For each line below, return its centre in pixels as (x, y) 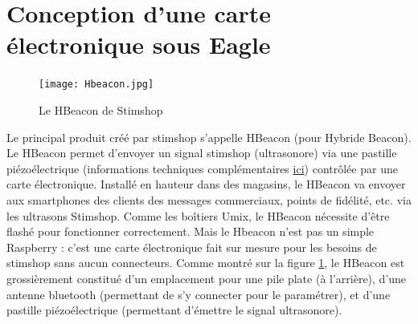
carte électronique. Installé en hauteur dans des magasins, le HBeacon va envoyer (206, 184)
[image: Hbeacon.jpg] (96, 85)
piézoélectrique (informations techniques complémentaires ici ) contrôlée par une (202, 168)
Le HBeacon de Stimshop (101, 109)
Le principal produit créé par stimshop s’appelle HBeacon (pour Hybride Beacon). (209, 137)
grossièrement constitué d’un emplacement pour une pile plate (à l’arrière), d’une (207, 278)
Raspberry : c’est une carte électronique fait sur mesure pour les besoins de (192, 247)
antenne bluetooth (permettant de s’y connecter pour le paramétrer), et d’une (199, 294)
